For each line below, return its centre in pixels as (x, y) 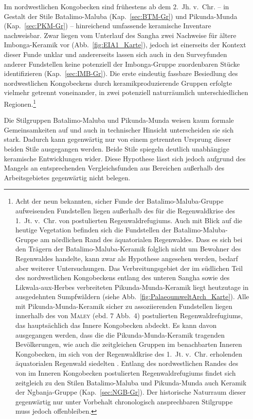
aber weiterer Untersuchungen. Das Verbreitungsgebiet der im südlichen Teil (129, 268)
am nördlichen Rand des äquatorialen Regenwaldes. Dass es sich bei (141, 239)
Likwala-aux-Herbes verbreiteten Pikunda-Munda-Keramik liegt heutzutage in (132, 287)
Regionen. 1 (20, 103)
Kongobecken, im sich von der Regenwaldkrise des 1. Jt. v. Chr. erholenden (129, 353)
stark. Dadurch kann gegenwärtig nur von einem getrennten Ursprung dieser (118, 139)
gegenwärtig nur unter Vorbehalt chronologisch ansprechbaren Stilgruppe (124, 401)
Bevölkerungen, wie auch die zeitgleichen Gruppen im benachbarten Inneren (129, 344)
